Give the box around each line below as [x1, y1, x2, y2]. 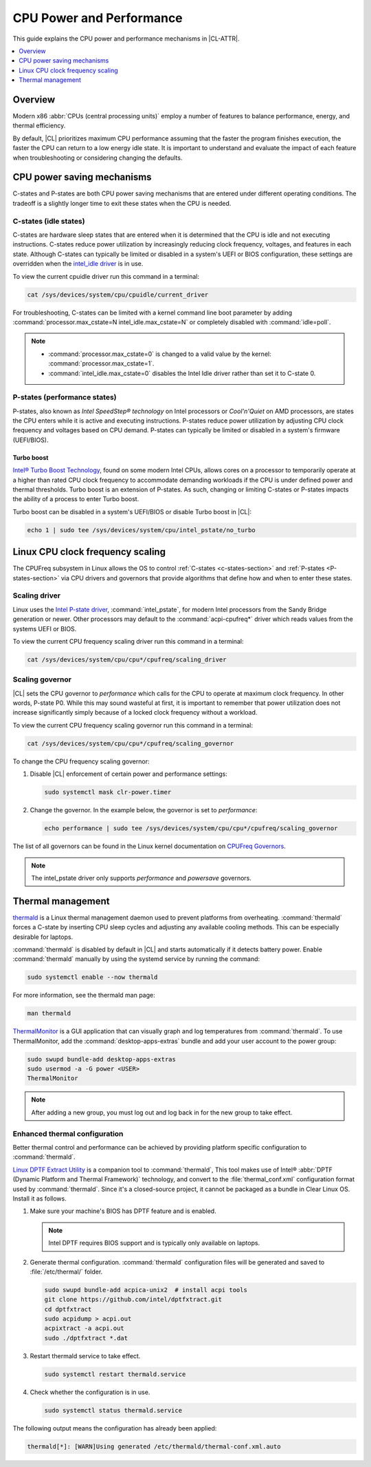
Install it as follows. [12, 1194, 67, 1203]
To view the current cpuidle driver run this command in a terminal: [12, 272, 199, 280]
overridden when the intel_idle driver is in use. [12, 260, 144, 268]
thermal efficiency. [12, 121, 66, 130]
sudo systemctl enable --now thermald [27, 973, 158, 981]
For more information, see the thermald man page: [12, 991, 155, 1000]
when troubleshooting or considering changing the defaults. [12, 154, 183, 162]
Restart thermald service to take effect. [30, 1351, 141, 1360]
